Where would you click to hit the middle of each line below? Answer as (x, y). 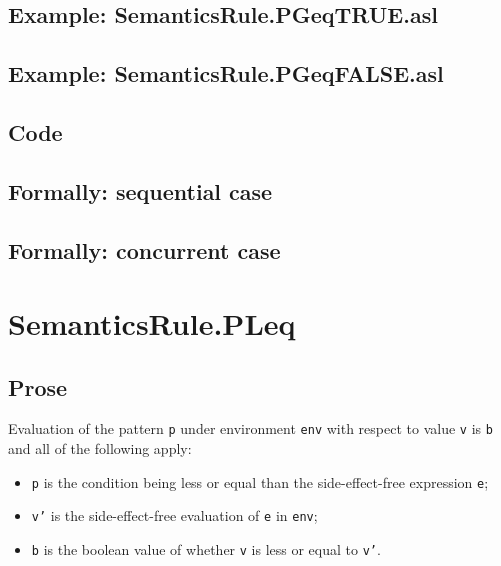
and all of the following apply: (100, 448)
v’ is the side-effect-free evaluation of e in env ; (174, 515)
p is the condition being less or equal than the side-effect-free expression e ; (260, 481)
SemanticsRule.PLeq (152, 323)
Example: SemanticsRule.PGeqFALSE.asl (226, 73)
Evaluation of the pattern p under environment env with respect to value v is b (250, 428)
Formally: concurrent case (144, 249)
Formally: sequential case (140, 190)
